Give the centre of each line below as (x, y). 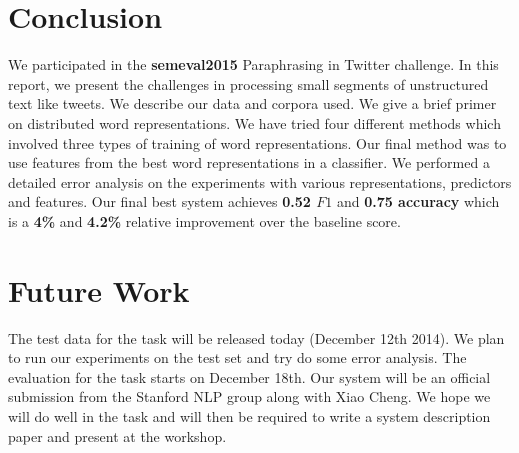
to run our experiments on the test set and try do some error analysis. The (237, 357)
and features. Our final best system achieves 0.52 (159, 201)
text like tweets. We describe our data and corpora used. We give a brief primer (252, 103)
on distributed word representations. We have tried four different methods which (254, 122)
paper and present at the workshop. (117, 435)
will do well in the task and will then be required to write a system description (249, 415)
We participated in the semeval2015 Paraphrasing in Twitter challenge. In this (253, 64)
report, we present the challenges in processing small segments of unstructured (248, 83)
